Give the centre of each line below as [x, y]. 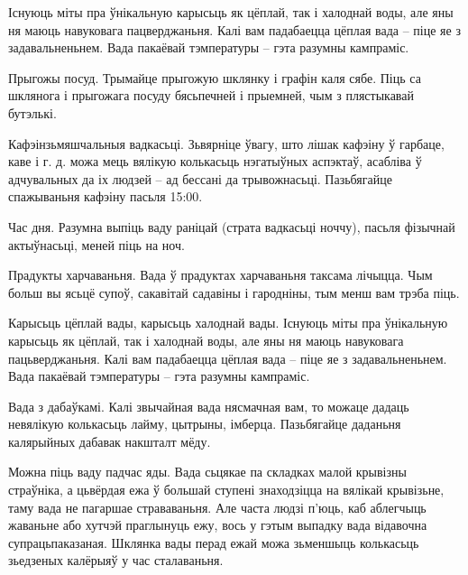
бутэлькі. [32, 112]
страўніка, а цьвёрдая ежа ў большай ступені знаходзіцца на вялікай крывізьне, [226, 490]
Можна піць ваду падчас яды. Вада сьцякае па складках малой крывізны [207, 472]
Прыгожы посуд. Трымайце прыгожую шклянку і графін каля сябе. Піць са [215, 77]
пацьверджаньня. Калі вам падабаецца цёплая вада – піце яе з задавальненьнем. [228, 358]
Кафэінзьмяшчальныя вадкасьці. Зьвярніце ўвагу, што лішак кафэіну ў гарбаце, [226, 143]
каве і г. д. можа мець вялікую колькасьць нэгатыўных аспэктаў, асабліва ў [215, 161]
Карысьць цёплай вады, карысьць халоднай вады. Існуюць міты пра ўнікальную [228, 323]
